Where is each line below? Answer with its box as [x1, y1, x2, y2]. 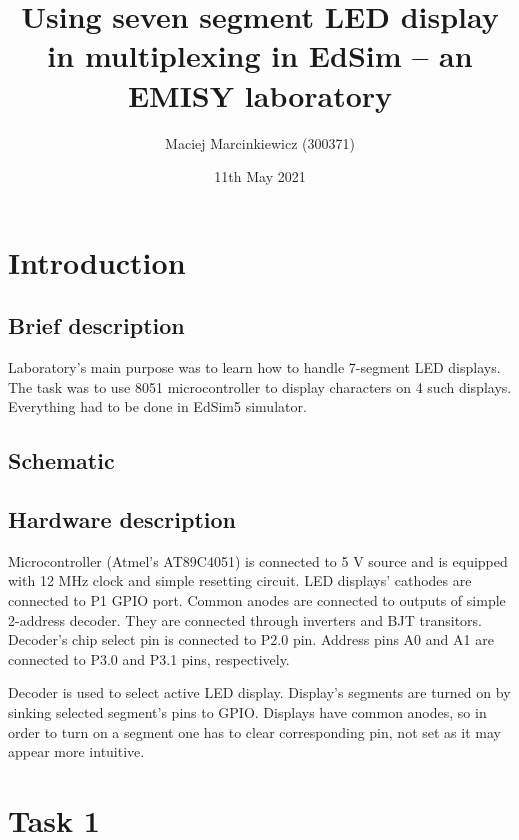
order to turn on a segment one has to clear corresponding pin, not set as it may [8, 721, 501, 742]
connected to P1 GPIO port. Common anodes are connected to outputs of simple [8, 590, 506, 611]
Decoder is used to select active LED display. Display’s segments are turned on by [8, 682, 511, 703]
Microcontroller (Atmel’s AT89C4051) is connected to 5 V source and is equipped [8, 550, 508, 571]
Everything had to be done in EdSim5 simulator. [8, 396, 307, 417]
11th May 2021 [214, 166, 306, 187]
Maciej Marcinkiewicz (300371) [165, 132, 355, 153]
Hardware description [8, 504, 236, 535]
